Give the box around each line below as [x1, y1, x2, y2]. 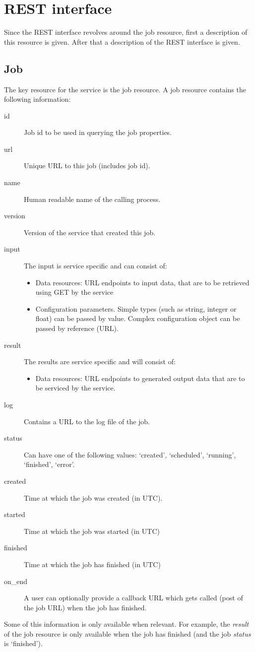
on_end [4, 576, 28, 586]
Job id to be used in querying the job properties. [24, 127, 172, 137]
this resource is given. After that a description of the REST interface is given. [4, 36, 240, 47]
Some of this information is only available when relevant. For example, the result [4, 619, 249, 629]
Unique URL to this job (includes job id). [24, 160, 150, 171]
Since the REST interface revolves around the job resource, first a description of [4, 27, 248, 37]
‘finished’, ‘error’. [24, 459, 75, 469]
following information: [4, 94, 71, 104]
